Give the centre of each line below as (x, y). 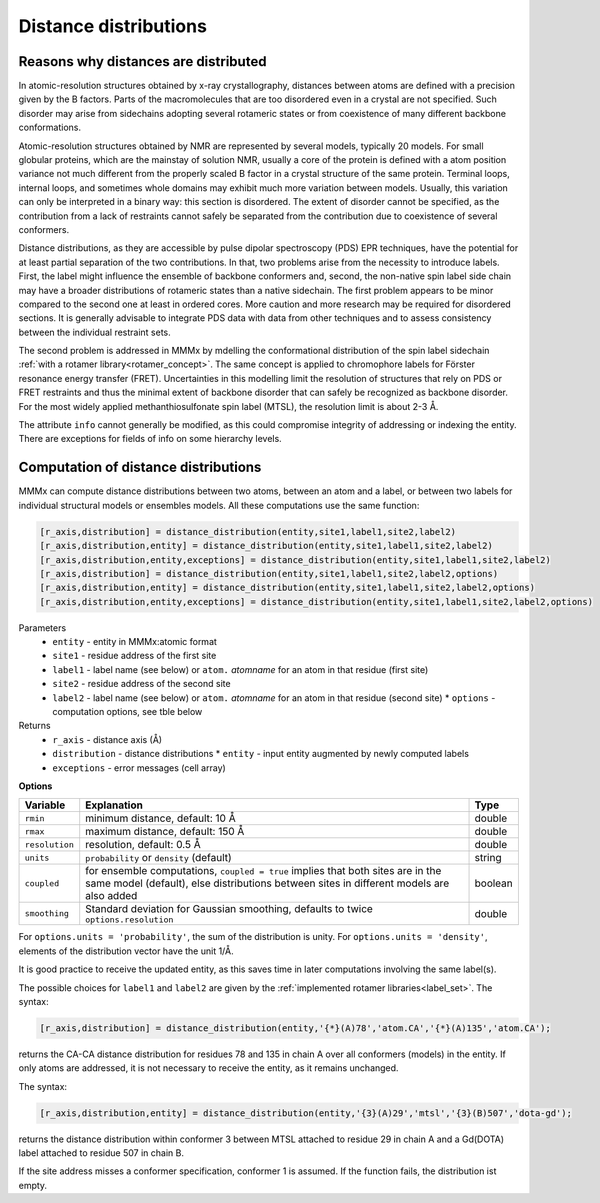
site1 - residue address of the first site (134, 656)
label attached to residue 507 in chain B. (101, 1153)
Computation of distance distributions (140, 467)
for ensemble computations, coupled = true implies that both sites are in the (263, 871)
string (488, 858)
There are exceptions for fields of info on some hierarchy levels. (150, 439)
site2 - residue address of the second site (141, 684)
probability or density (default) (158, 858)
